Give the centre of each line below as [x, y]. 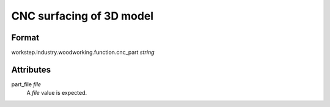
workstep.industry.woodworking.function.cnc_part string [83, 53]
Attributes [31, 69]
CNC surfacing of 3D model [82, 16]
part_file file [26, 84]
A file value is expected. [57, 93]
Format [25, 38]
